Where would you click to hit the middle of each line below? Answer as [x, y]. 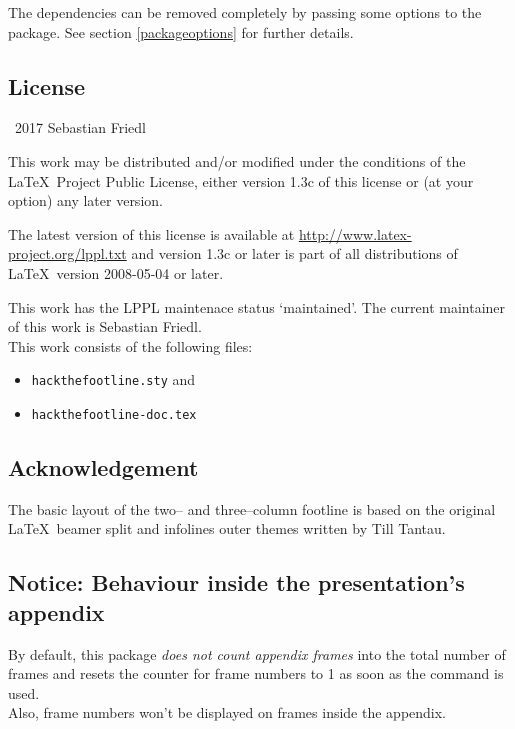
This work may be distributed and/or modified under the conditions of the [237, 160]
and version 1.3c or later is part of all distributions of [294, 253]
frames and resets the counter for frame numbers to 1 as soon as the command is [256, 673]
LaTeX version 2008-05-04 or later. [116, 272]
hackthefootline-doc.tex [114, 414]
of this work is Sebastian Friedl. [105, 326]
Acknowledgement [103, 467]
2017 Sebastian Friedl [80, 127]
